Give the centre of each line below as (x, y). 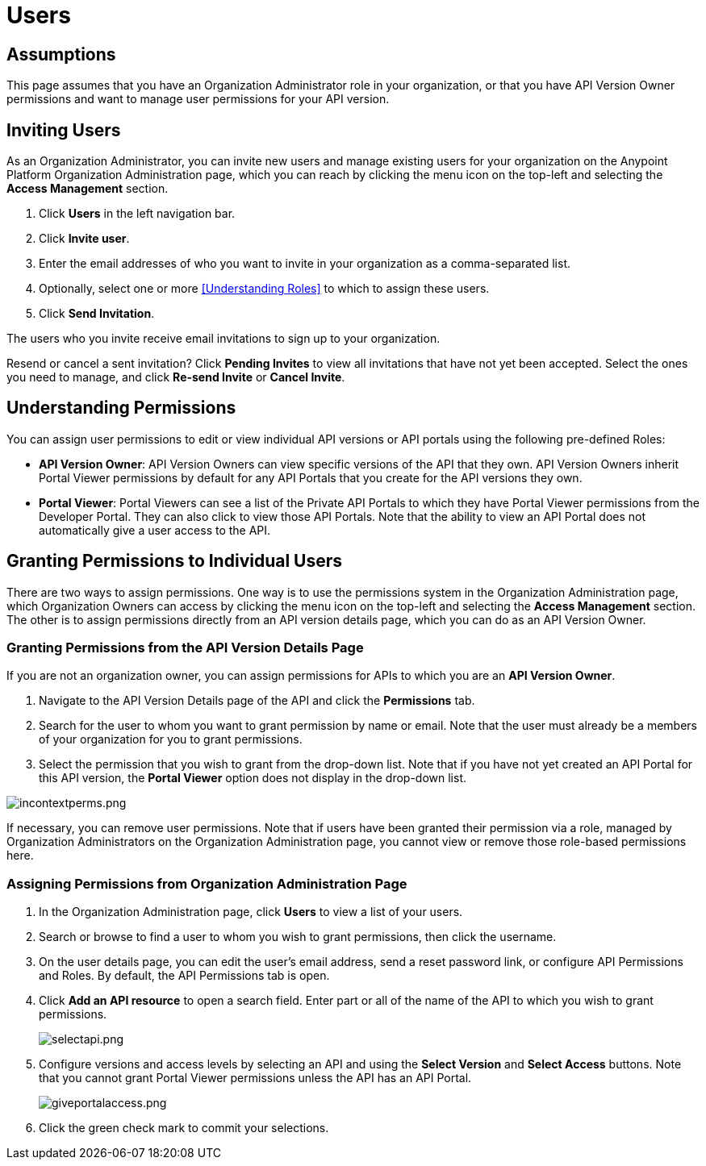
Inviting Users (64, 130)
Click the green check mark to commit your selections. (184, 1128)
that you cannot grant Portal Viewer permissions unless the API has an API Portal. (255, 1078)
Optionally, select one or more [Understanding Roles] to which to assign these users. (264, 289)
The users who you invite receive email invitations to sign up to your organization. (223, 339)
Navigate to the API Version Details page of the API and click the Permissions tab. (257, 701)
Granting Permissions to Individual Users (175, 561)
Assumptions (61, 54)
